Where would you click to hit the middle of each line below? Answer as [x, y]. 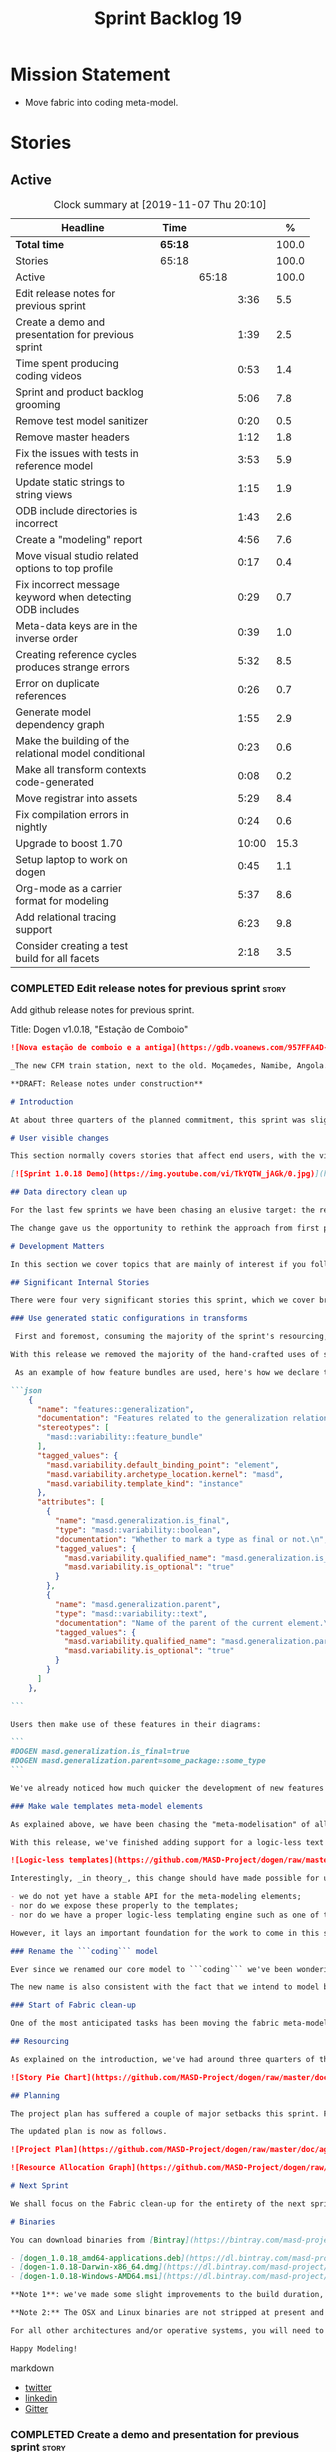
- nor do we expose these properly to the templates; [125, 1906]
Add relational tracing [66, 917]
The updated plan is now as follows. [89, 2132]
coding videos [48, 375]
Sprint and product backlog [79, 392]
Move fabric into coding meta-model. [101, 102]
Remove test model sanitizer [82, 420]
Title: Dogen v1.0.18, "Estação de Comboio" [99, 1029]
